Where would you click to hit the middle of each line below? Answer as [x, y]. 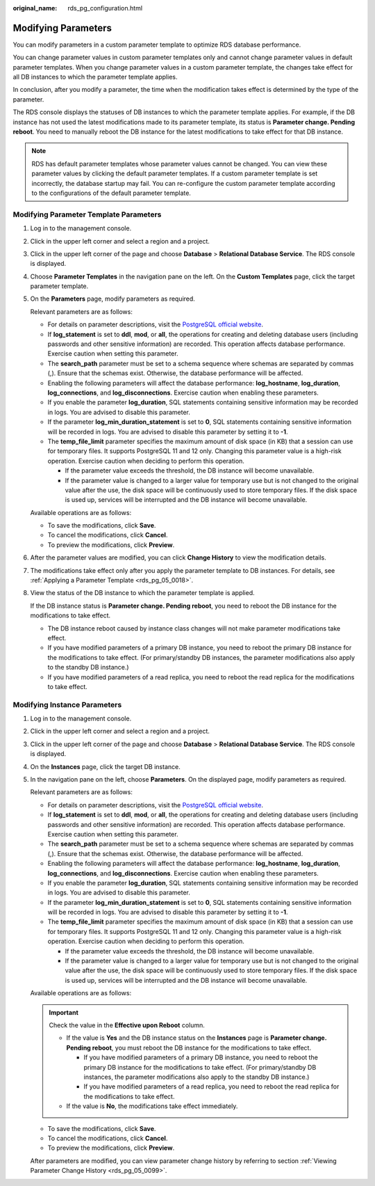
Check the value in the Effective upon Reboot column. [127, 1025]
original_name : [35, 8]
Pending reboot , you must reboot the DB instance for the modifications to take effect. [189, 1047]
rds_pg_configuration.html [105, 8]
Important [64, 1012]
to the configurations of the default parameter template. [111, 193]
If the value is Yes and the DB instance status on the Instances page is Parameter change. [197, 1038]
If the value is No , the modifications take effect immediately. [152, 1106]
